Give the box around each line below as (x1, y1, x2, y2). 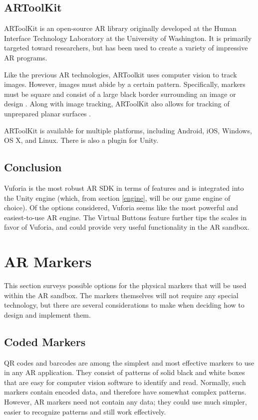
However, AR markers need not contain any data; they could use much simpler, (4, 396, 247, 407)
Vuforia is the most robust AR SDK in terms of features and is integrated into (4, 182, 244, 193)
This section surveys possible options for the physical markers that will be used (4, 280, 247, 291)
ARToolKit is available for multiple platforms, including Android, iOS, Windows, (4, 125, 252, 135)
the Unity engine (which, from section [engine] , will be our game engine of (4, 192, 231, 203)
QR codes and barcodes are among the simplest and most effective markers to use (4, 357, 255, 368)
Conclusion (4, 159, 62, 175)
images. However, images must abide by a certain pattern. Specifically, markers (4, 79, 246, 89)
